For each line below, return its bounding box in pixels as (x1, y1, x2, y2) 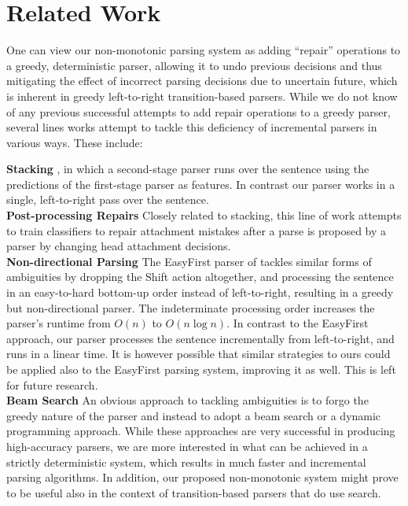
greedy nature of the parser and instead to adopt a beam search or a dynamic (6, 407, 381, 423)
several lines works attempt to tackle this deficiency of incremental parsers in (6, 119, 377, 135)
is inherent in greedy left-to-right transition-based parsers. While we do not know (6, 87, 398, 104)
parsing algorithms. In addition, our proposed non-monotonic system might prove (6, 469, 399, 486)
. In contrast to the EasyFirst (226, 315, 369, 331)
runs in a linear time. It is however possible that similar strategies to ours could (6, 345, 391, 362)
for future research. (6, 376, 98, 393)
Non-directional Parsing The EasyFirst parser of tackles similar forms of (6, 253, 372, 269)
